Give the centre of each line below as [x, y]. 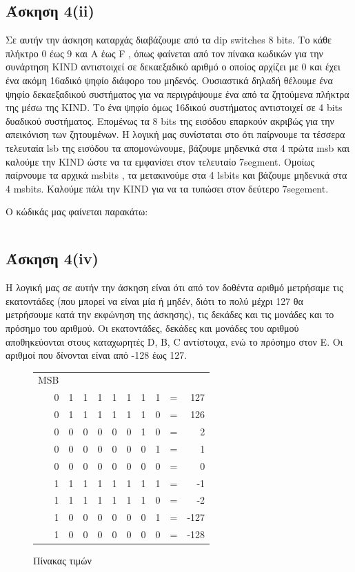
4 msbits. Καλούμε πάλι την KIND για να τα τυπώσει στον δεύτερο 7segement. [167, 188]
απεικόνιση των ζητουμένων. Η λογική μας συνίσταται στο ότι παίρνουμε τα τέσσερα [175, 134]
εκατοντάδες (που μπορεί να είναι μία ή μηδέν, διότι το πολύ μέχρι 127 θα [154, 300]
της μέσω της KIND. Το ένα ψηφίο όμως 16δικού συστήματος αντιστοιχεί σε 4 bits [174, 107]
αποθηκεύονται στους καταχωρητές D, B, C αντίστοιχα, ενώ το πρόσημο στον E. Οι [174, 341]
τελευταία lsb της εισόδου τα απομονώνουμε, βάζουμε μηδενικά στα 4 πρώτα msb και [177, 147]
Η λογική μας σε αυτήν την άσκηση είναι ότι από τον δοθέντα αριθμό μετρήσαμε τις [174, 287]
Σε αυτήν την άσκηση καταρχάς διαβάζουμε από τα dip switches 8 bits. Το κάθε [169, 40]
